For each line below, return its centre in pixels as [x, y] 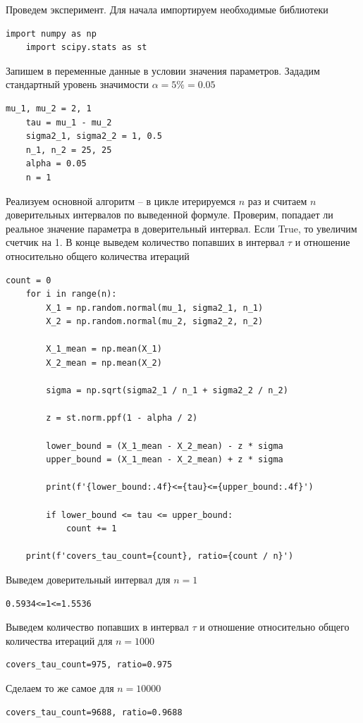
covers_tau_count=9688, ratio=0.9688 [94, 712]
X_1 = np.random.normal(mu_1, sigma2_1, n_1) [155, 308]
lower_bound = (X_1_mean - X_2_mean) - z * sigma [165, 446]
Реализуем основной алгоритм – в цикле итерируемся [121, 200]
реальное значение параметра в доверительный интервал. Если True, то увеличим [181, 228]
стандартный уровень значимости [78, 84]
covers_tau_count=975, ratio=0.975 [89, 665]
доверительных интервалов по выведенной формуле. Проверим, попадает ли [170, 215]
